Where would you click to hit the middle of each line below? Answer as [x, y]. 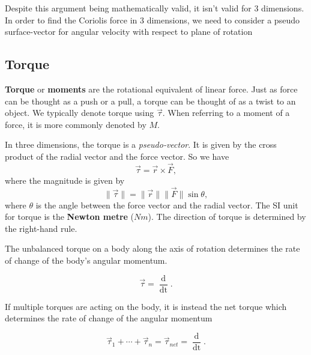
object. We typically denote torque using [80, 113]
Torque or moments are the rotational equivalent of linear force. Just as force [151, 89]
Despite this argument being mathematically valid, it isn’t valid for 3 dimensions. [155, 8]
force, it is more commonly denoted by [76, 124]
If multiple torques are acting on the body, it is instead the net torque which [146, 306]
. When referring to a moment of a [226, 113]
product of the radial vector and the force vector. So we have [117, 156]
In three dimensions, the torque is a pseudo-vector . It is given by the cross [141, 144]
